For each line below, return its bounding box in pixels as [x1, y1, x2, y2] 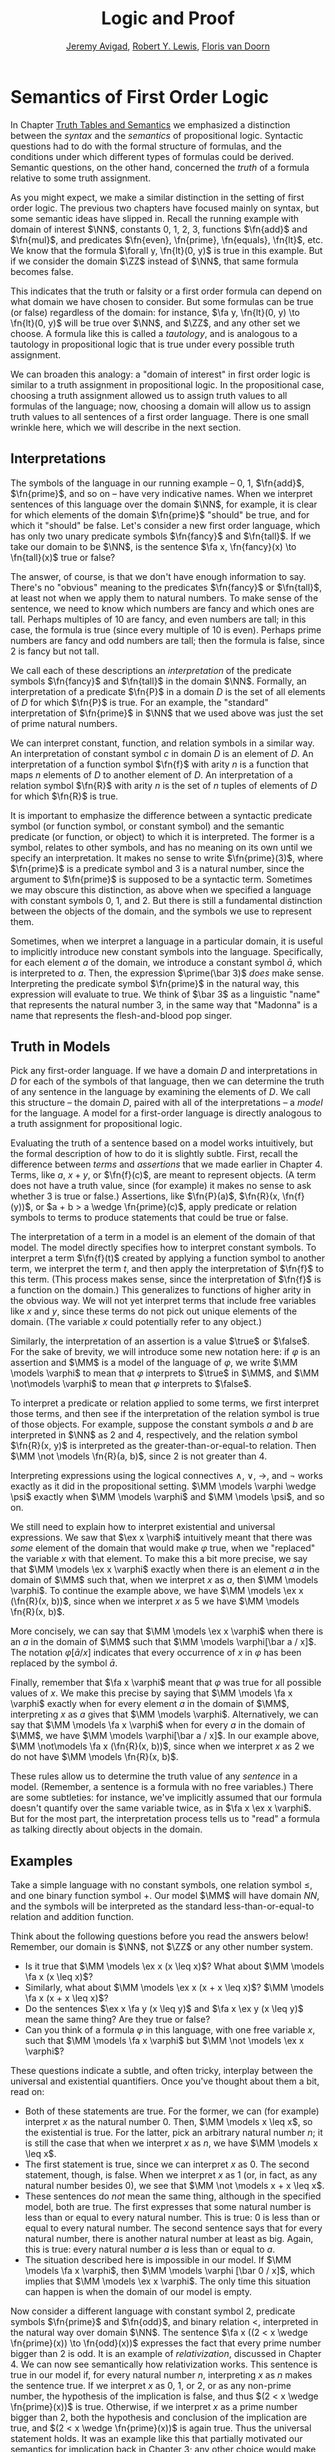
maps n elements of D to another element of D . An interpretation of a [10, 768, 293, 781]
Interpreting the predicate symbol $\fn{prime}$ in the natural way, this [10, 977, 300, 989]
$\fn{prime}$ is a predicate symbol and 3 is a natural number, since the [10, 862, 305, 874]
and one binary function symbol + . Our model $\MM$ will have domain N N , [10, 1890, 320, 1902]
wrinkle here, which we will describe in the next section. [10, 421, 242, 433]
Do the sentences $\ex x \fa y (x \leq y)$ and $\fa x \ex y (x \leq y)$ [24, 2003, 304, 2015]
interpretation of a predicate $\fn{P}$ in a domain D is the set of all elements [10, 685, 326, 697]
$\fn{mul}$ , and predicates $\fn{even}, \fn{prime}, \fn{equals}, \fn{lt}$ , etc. [10, 233, 323, 246]
